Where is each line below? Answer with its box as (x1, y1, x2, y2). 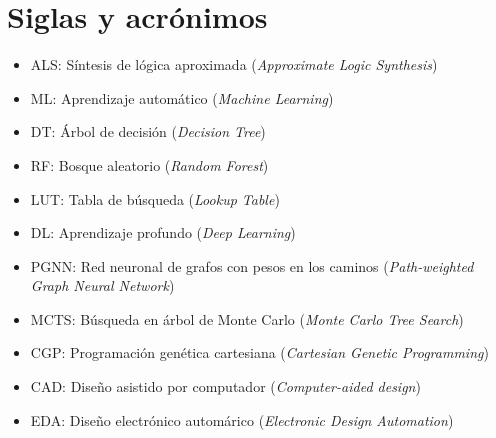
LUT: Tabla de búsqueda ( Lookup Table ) (30, 188, 280, 209)
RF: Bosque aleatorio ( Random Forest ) (30, 154, 269, 175)
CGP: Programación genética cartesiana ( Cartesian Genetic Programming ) (30, 342, 489, 363)
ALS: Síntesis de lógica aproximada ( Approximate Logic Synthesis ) (30, 54, 438, 75)
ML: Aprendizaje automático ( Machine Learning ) (30, 87, 334, 108)
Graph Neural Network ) (30, 275, 175, 296)
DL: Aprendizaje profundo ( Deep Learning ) (30, 222, 296, 243)
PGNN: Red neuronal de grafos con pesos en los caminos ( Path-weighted (30, 255, 474, 276)
